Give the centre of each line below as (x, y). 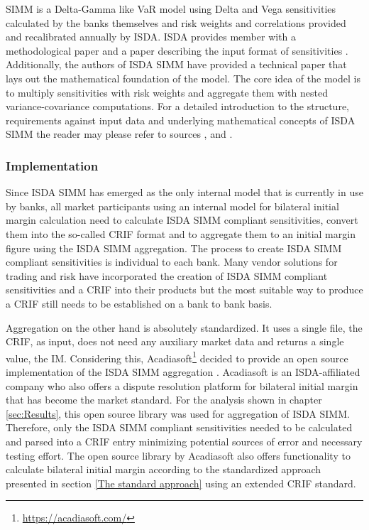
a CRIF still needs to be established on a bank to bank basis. (139, 303)
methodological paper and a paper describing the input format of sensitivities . (177, 50)
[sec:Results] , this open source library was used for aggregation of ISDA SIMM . (178, 413)
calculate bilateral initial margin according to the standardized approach (164, 469)
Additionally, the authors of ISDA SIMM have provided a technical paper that (176, 64)
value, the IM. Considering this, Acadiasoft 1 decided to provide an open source (177, 357)
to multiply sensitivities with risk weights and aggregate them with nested (167, 92)
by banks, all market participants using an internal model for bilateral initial (172, 206)
